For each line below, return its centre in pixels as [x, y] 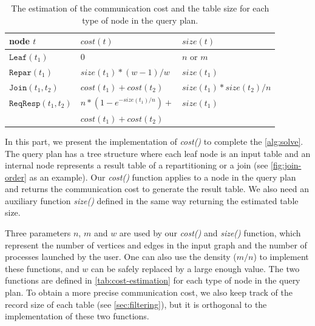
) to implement [281, 257]
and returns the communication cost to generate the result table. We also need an [157, 189]
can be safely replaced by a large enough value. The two [195, 268]
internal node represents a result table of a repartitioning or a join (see [137, 165]
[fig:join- [286, 165]
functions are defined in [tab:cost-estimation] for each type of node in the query [153, 280]
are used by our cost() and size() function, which [210, 233]
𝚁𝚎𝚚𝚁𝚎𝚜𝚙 [25, 103]
